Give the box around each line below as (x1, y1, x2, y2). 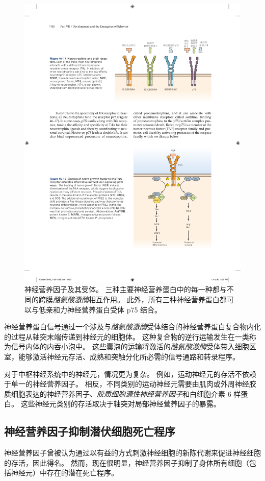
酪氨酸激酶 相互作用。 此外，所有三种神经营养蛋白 (53, 294, 220, 304)
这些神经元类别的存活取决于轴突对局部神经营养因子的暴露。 (20, 398, 221, 409)
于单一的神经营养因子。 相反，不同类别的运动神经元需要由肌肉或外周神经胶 (4, 378, 256, 389)
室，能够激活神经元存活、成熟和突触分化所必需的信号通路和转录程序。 (4, 351, 240, 362)
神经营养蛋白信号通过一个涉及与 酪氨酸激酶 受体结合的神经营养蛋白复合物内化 (4, 321, 261, 332)
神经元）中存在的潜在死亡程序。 (11, 467, 118, 478)
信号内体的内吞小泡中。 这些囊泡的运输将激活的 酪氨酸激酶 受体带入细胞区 (11, 341, 256, 352)
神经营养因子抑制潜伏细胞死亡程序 (4, 423, 175, 439)
